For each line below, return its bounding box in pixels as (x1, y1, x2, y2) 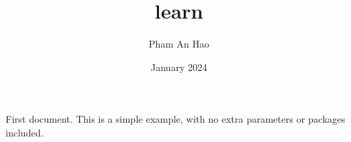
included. (6, 125, 44, 139)
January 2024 (151, 59, 207, 74)
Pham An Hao (148, 37, 210, 51)
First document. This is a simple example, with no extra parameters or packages (6, 112, 345, 126)
